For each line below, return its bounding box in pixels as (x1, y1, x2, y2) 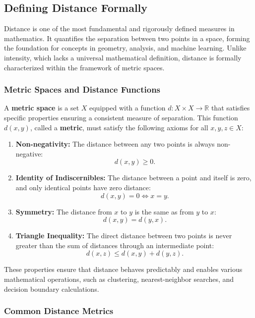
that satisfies (211, 103, 250, 113)
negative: (15, 148, 43, 159)
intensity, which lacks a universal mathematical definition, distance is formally (4, 52, 242, 62)
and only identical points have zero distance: (15, 182, 151, 192)
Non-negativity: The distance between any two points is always (15, 139, 215, 149)
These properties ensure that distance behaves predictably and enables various (4, 264, 243, 274)
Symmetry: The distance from (15, 206, 112, 216)
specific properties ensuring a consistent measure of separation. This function (4, 112, 238, 122)
